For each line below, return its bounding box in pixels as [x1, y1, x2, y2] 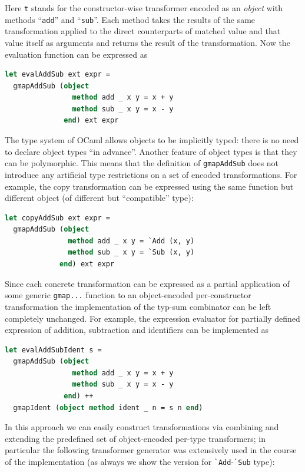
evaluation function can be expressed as [5, 48, 148, 60]
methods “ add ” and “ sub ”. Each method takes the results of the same [5, 13, 256, 25]
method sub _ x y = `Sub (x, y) [68, 248, 195, 257]
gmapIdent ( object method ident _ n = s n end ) [13, 403, 203, 412]
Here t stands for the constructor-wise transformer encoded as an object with [5, 2, 283, 14]
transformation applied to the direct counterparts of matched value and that [5, 25, 281, 37]
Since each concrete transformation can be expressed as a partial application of [5, 277, 290, 289]
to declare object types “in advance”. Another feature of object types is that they [5, 145, 297, 157]
